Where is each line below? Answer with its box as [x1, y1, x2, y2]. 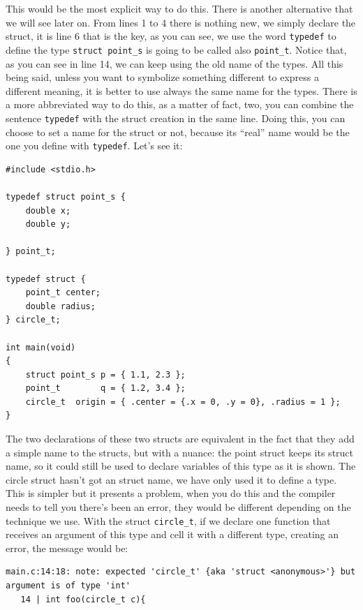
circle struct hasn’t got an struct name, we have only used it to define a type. [6, 472, 337, 486]
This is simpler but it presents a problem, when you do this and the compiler [6, 486, 336, 500]
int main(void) [6, 342, 76, 352]
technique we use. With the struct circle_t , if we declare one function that [6, 513, 331, 528]
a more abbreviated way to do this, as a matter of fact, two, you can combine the [6, 97, 354, 112]
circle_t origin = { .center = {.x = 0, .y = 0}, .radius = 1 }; [25, 396, 341, 407]
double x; [25, 205, 71, 216]
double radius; [25, 301, 96, 311]
